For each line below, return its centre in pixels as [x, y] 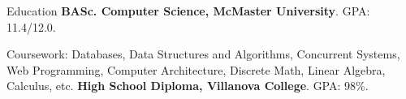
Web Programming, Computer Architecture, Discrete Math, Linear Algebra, [196, 69]
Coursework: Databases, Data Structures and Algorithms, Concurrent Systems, [203, 54]
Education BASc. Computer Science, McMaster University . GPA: [188, 11]
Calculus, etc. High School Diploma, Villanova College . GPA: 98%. [188, 86]
